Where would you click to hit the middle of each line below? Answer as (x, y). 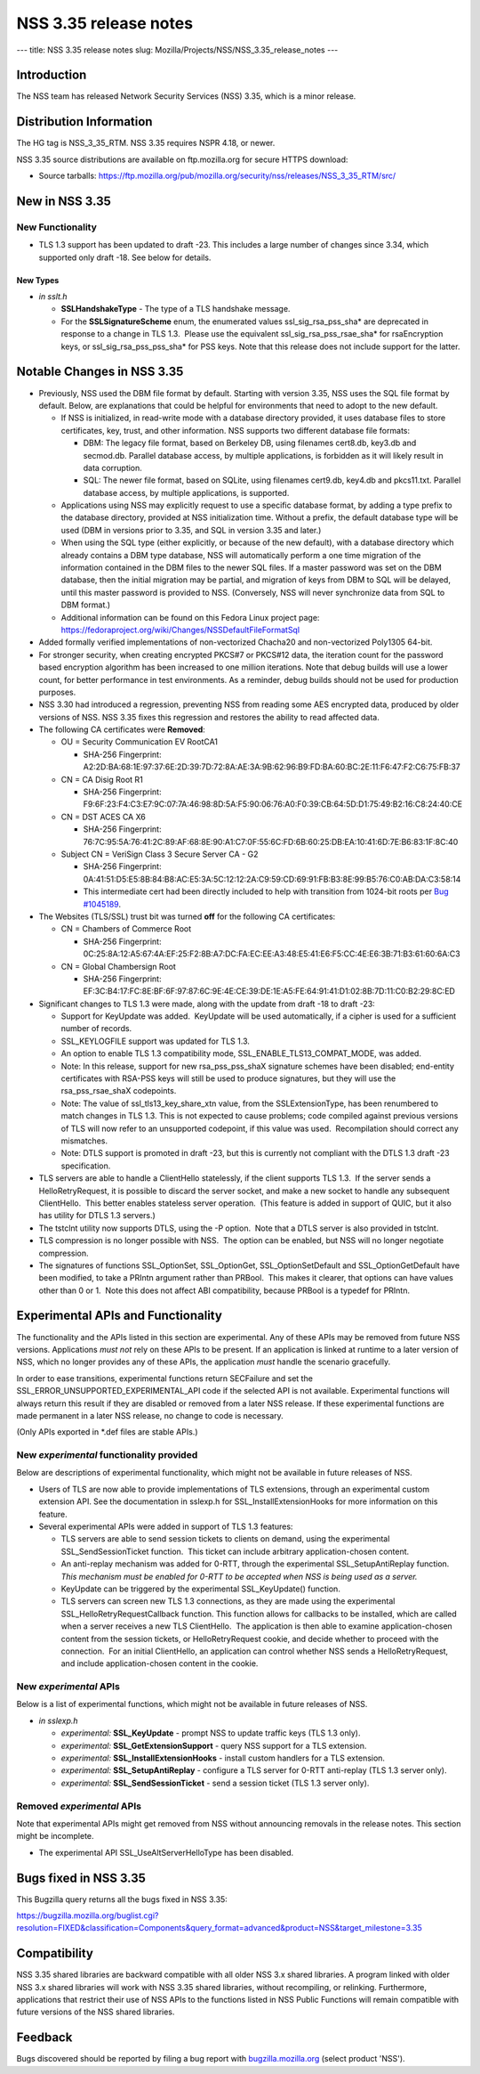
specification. (86, 1166)
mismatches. (84, 1141)
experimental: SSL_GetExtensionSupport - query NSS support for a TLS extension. (214, 1745)
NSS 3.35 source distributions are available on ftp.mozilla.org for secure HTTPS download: (182, 159)
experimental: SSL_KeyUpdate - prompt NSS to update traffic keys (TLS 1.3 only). (211, 1733)
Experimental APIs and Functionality (119, 1316)
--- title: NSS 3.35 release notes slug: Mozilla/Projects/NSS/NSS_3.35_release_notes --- (177, 50)
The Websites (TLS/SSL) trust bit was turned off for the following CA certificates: (187, 916)
